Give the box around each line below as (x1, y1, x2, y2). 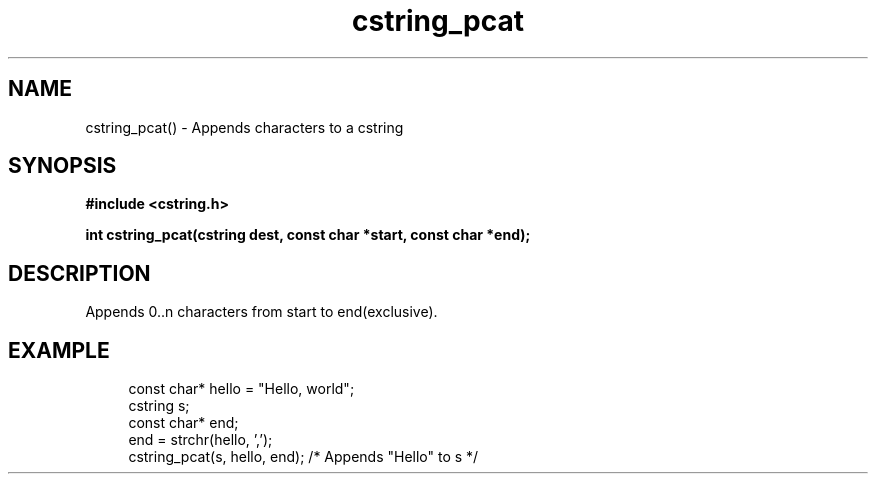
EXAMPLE (8, 337, 110, 363)
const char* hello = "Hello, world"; (128, 380, 355, 398)
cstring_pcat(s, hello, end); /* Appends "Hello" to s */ (128, 448, 479, 466)
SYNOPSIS (8, 153, 117, 179)
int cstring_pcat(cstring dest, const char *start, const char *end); (85, 226, 531, 244)
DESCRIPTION (8, 260, 151, 286)
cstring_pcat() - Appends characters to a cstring (85, 118, 404, 136)
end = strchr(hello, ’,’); (128, 431, 273, 449)
